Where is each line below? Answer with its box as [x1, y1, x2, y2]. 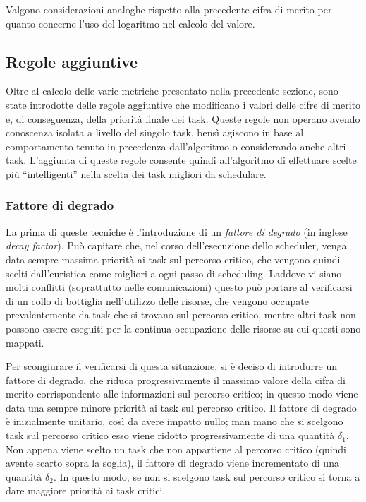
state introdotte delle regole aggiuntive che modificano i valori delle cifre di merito [6, 97, 361, 112]
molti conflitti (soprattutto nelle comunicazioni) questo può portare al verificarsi [6, 280, 353, 294]
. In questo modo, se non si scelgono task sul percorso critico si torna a [53, 469, 360, 484]
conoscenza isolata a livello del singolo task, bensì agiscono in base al [6, 125, 304, 140]
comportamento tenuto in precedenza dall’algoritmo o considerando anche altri [6, 138, 346, 153]
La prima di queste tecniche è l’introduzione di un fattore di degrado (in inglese [6, 224, 348, 239]
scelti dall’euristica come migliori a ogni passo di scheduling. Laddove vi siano [6, 265, 342, 280]
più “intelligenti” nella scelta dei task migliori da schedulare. [6, 166, 267, 181]
